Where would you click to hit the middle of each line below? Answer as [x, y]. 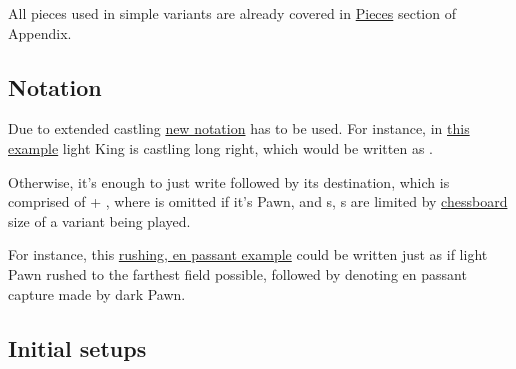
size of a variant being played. [99, 220]
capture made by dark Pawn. [97, 293]
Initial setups [77, 347]
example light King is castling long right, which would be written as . [220, 147]
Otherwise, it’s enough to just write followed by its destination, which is [229, 181]
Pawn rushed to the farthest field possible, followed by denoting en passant [237, 273]
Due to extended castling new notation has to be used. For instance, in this [239, 128]
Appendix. [40, 32]
